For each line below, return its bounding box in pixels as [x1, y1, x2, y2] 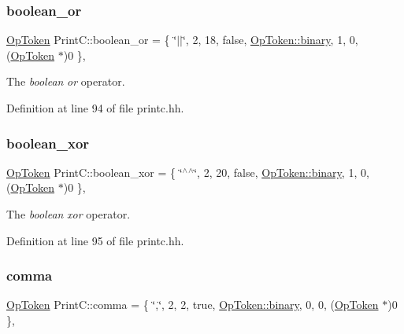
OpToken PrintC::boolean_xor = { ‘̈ [6, 163, 183, 180]
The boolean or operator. [6, 73, 125, 90]
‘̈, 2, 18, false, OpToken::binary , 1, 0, [182, 31, 358, 48]
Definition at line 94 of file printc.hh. [6, 100, 184, 116]
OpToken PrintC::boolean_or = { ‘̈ [6, 31, 177, 48]
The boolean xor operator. [6, 206, 131, 222]
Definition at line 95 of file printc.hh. [6, 232, 184, 248]
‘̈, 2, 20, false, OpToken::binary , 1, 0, [194, 163, 369, 180]
